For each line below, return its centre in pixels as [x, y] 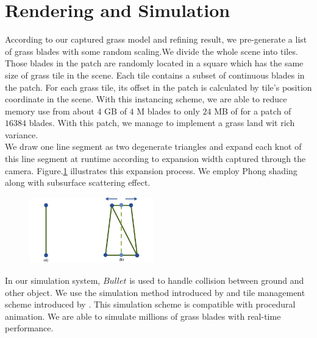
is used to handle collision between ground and [217, 280]
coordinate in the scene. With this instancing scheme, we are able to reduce [146, 99]
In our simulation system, [53, 280]
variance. [22, 134]
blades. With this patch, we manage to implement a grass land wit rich [162, 123]
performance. [29, 328]
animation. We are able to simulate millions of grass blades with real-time [143, 316]
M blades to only [168, 111]
